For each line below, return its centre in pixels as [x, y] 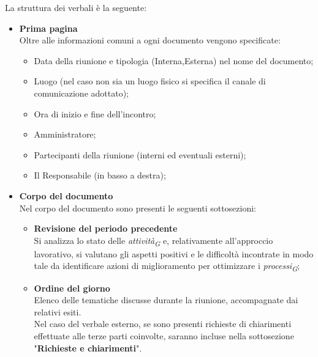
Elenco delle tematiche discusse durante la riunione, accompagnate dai [166, 300]
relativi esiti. [58, 311]
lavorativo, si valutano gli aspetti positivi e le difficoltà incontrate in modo [174, 253]
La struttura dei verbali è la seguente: [76, 7]
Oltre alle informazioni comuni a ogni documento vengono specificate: [150, 40]
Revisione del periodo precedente [106, 228]
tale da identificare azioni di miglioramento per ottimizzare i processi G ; [167, 267]
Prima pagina [48, 28]
